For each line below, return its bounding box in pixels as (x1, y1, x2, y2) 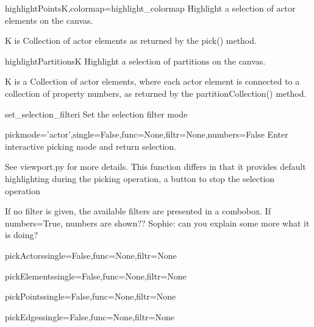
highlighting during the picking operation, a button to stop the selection (5, 172, 275, 185)
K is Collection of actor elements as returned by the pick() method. (5, 34, 257, 47)
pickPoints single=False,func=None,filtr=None (5, 290, 176, 303)
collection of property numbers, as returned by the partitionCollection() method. (5, 86, 307, 99)
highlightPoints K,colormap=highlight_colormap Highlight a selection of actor (5, 2, 296, 14)
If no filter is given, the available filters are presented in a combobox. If (5, 205, 271, 217)
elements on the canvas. (5, 13, 93, 26)
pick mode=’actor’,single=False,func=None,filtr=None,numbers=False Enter (5, 128, 288, 141)
